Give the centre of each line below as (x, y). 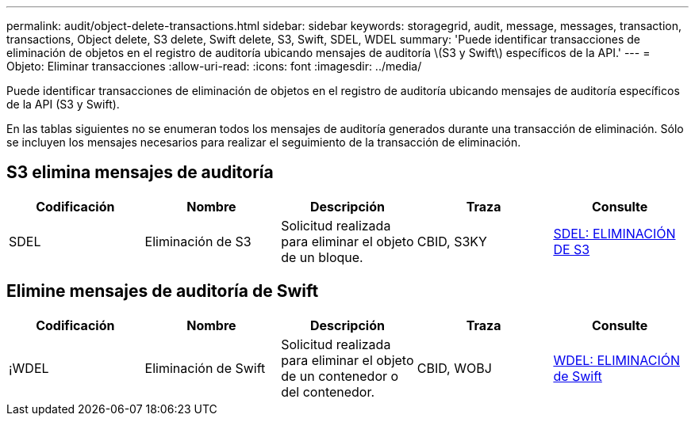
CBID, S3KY (452, 241)
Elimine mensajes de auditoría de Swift (163, 291)
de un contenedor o (340, 376)
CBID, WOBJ (454, 368)
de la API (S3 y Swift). (63, 104)
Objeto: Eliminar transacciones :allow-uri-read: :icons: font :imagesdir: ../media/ (214, 66)
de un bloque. (322, 257)
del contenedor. (328, 392)
